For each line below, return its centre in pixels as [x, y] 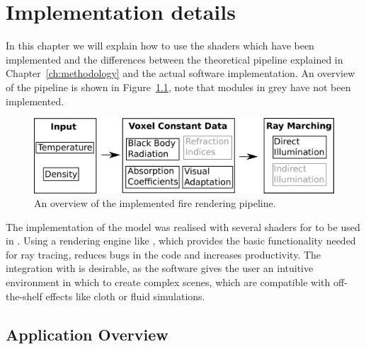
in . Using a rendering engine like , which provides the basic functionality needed [181, 241]
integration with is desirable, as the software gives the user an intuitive [160, 268]
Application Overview [87, 334]
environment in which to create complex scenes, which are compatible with [168, 282]
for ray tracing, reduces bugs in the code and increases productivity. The [164, 254]
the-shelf [24, 296]
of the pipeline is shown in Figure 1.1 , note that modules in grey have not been [178, 87]
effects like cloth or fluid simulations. [125, 296]
